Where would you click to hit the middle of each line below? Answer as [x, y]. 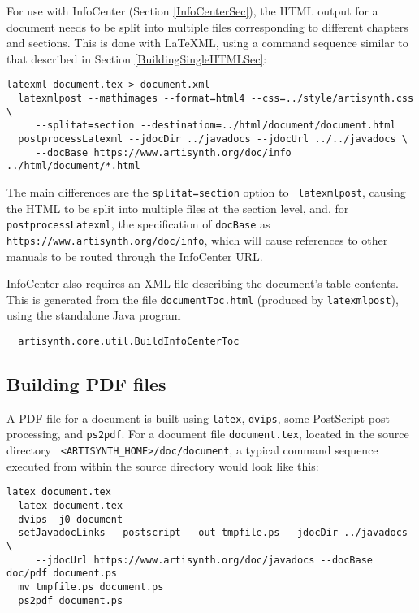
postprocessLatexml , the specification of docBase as [138, 224]
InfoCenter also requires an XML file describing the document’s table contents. [203, 283]
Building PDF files [86, 384]
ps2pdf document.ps [71, 600]
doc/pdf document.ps [62, 574]
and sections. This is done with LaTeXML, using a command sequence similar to [207, 43]
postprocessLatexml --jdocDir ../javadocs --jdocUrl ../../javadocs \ [213, 139]
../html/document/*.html [73, 166]
